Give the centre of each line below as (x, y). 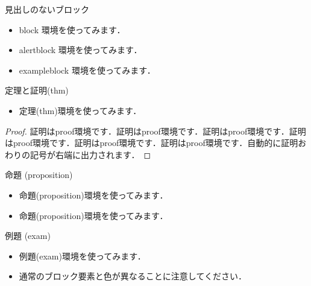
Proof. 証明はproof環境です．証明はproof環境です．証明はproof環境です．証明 (155, 131)
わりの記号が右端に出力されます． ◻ (78, 154)
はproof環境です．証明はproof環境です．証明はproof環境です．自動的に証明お (156, 143)
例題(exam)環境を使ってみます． (82, 256)
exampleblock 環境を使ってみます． (87, 70)
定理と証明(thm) (37, 90)
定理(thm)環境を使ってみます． (80, 110)
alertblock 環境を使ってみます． (80, 50)
